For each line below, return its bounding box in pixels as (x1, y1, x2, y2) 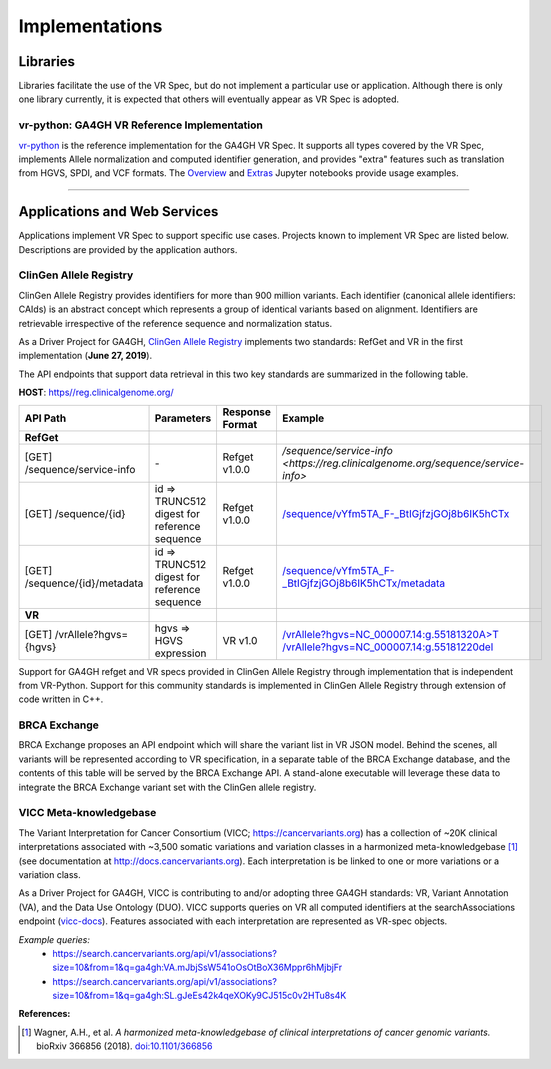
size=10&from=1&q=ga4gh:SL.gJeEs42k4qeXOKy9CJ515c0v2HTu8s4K (52, 990, 347, 1002)
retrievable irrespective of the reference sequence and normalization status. (18, 317, 333, 329)
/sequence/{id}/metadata (24, 576, 144, 590)
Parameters (154, 411, 212, 425)
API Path (24, 411, 67, 425)
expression (154, 646, 207, 660)
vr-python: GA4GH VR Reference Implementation (18, 118, 264, 132)
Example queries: (18, 933, 90, 945)
